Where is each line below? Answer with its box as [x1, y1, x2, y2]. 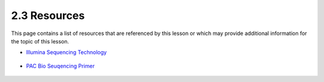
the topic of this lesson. [11, 37, 69, 45]
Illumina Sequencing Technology [26, 49, 107, 56]
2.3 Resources [11, 9, 85, 22]
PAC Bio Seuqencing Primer [26, 62, 95, 70]
